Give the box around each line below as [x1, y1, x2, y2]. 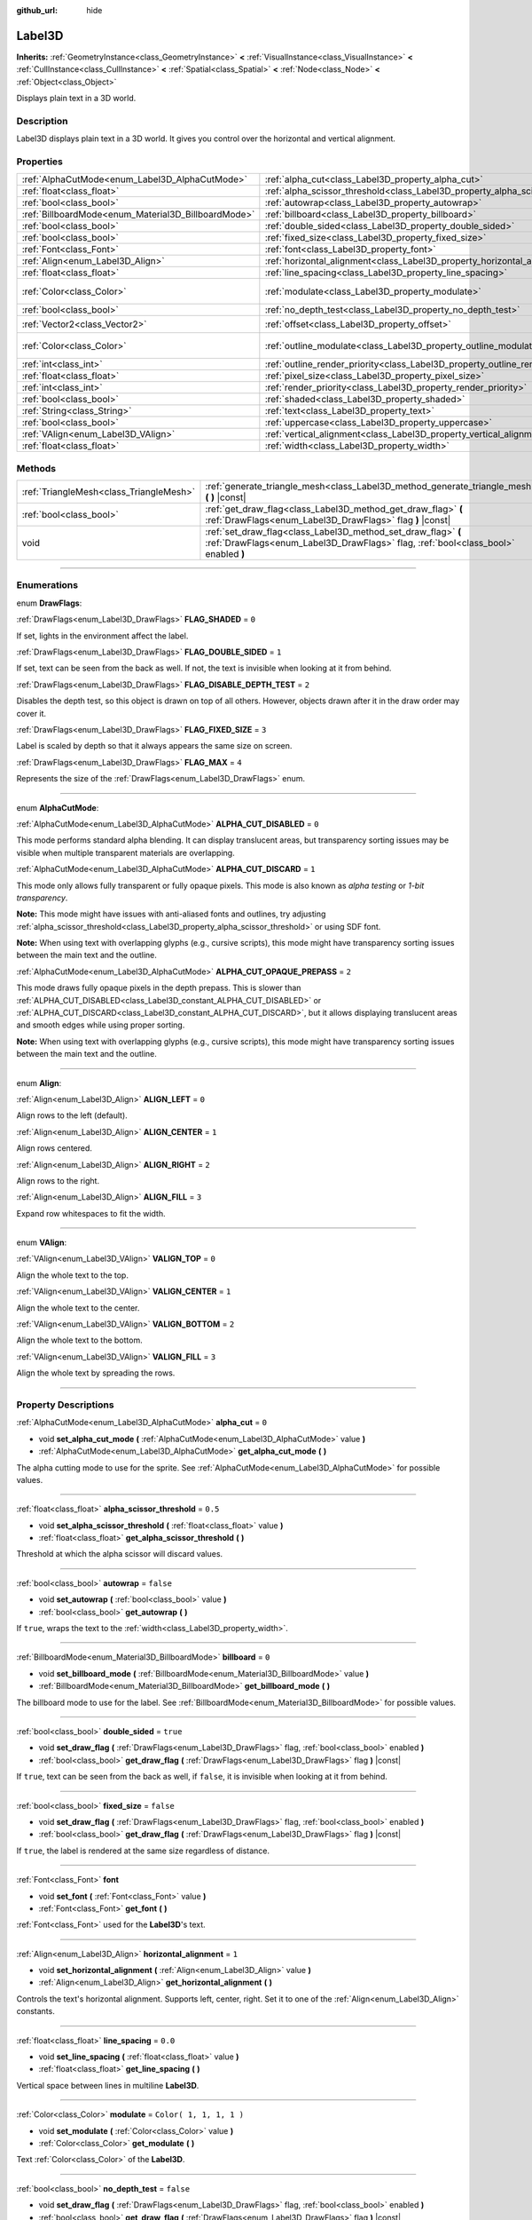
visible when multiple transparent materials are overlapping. [16, 847, 235, 858]
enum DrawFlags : [16, 598, 82, 608]
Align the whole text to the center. [16, 1302, 140, 1313]
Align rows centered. [16, 1143, 93, 1154]
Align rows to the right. [16, 1175, 100, 1185]
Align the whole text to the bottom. [16, 1335, 143, 1345]
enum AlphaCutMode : [16, 802, 99, 813]
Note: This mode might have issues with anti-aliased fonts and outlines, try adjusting [16, 908, 326, 919]
